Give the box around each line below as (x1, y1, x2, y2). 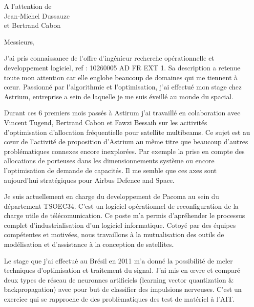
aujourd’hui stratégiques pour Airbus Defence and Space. (4, 175, 175, 185)
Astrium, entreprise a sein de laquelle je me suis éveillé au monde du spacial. (4, 91, 233, 101)
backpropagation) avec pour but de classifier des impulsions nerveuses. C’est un (4, 284, 242, 294)
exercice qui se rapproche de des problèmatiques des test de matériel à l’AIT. (4, 294, 235, 304)
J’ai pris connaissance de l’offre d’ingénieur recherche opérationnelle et (4, 53, 214, 63)
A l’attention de (4, 1, 52, 11)
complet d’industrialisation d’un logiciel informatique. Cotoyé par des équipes (4, 219, 236, 230)
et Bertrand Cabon (4, 20, 61, 30)
